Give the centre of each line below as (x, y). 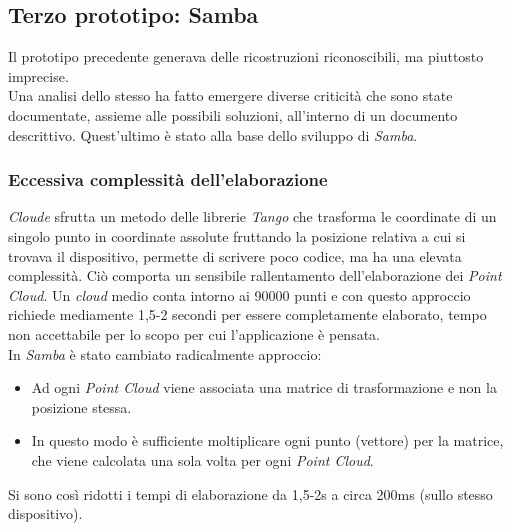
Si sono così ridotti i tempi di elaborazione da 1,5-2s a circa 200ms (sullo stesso (250, 493)
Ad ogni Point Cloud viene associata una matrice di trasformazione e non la (264, 387)
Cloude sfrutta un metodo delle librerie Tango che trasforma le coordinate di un (252, 216)
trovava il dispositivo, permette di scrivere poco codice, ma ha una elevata (235, 255)
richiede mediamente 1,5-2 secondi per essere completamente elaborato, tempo (247, 314)
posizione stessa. (81, 406)
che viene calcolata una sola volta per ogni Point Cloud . (202, 459)
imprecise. (38, 75)
